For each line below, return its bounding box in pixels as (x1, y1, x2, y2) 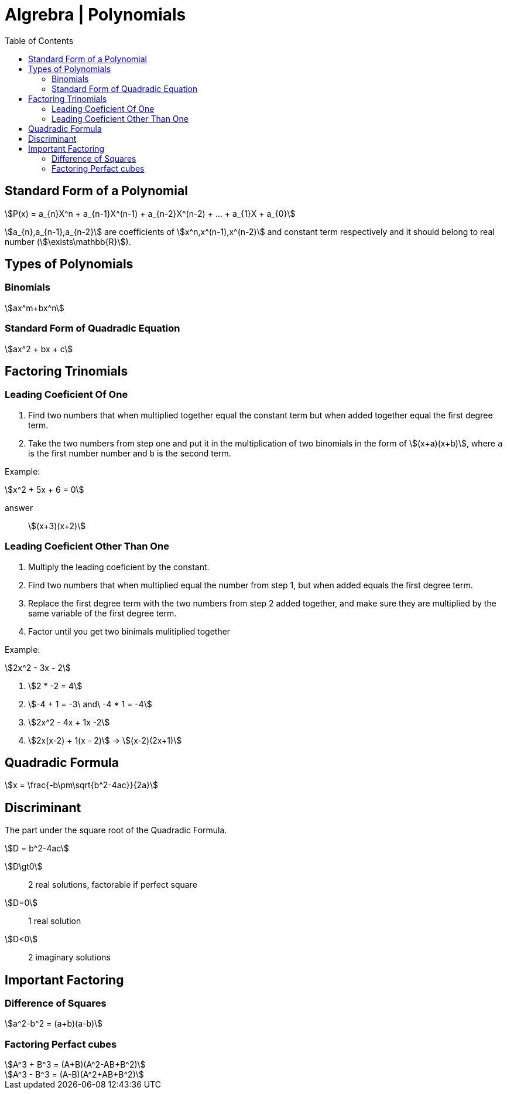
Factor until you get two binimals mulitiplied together (28, 626, 231, 636)
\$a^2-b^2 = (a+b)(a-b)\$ (5, 1018, 103, 1029)
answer (5, 502, 33, 513)
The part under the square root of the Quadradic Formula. (5, 825, 227, 836)
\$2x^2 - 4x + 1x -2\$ (28, 717, 110, 727)
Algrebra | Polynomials (5, 5, 186, 25)
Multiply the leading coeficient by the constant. (28, 561, 210, 572)
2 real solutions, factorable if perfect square (28, 880, 197, 890)
